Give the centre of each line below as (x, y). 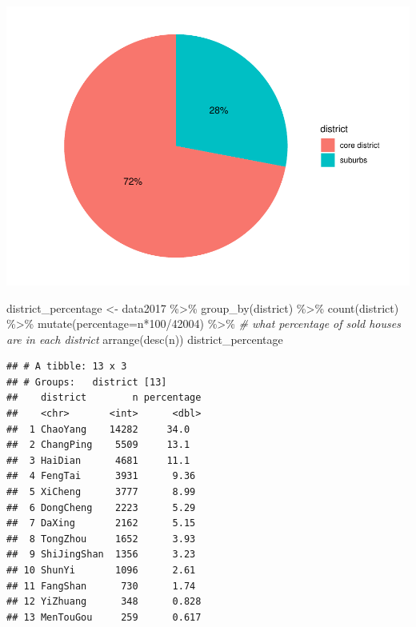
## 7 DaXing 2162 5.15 (101, 523)
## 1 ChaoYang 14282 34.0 (98, 429)
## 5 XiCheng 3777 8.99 (101, 492)
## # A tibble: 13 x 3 (67, 367)
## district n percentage (104, 398)
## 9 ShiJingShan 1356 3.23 (101, 555)
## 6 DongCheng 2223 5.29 (101, 507)
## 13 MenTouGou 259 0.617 (104, 617)
